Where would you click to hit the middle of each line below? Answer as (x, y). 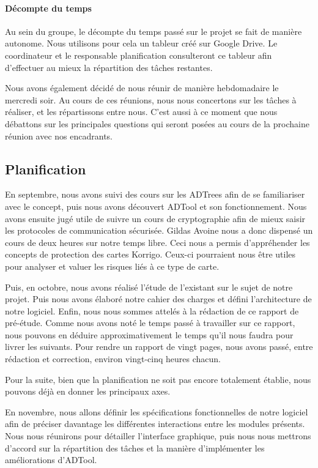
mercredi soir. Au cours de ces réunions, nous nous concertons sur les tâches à (151, 99)
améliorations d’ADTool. (51, 460)
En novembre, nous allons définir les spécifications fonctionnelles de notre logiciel (157, 411)
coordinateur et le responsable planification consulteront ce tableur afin (139, 55)
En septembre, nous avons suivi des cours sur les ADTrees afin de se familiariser (155, 194)
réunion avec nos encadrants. (59, 136)
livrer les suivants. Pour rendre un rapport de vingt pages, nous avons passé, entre (159, 347)
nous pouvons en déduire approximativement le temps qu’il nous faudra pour (149, 334)
